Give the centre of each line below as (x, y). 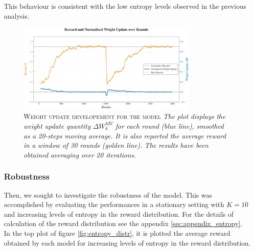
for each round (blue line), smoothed (170, 125)
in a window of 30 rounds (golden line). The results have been (116, 145)
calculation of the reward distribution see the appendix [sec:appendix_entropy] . (123, 223)
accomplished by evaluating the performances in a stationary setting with (114, 204)
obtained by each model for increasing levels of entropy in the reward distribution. (127, 242)
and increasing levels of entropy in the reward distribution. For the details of (119, 214)
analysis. (17, 15)
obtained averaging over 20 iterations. (80, 154)
